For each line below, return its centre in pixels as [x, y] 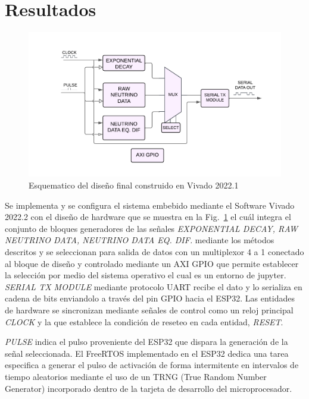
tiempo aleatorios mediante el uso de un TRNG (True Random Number [136, 376]
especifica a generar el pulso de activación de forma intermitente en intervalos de [152, 365]
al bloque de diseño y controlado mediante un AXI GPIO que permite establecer [152, 263]
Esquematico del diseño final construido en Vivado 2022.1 [134, 185]
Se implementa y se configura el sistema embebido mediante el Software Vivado [150, 205]
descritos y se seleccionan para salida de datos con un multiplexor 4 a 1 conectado [154, 251]
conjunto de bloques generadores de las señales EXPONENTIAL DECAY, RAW [152, 228]
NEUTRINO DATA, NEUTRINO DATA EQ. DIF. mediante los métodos [140, 240]
